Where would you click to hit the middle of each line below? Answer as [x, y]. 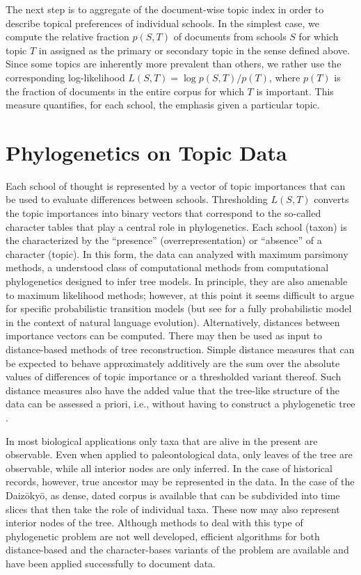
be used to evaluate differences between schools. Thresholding [137, 199]
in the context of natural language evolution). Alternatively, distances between [173, 322]
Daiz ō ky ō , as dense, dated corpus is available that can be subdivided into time [173, 495]
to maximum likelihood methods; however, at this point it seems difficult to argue [180, 294]
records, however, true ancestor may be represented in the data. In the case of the [180, 481]
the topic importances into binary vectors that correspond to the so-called [163, 213]
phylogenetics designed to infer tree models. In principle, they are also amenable [177, 281]
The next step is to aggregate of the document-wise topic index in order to [165, 9]
